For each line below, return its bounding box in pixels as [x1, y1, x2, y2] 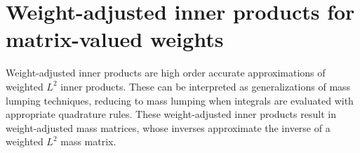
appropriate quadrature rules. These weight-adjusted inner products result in [6, 107, 336, 121]
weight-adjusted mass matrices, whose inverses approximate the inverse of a [6, 120, 331, 135]
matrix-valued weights [6, 25, 224, 53]
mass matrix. [60, 134, 116, 149]
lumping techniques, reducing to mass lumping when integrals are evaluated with [6, 93, 354, 107]
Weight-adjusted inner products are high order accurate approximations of [6, 65, 326, 80]
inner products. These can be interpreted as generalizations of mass [60, 79, 351, 93]
